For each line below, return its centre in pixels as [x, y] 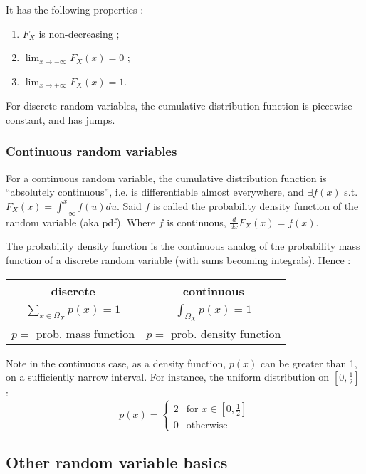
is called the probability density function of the [256, 205]
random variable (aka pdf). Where [81, 222]
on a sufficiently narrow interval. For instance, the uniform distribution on [168, 377]
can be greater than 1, [309, 363]
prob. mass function [85, 333]
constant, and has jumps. [61, 119]
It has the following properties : [75, 9]
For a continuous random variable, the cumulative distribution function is [166, 178]
